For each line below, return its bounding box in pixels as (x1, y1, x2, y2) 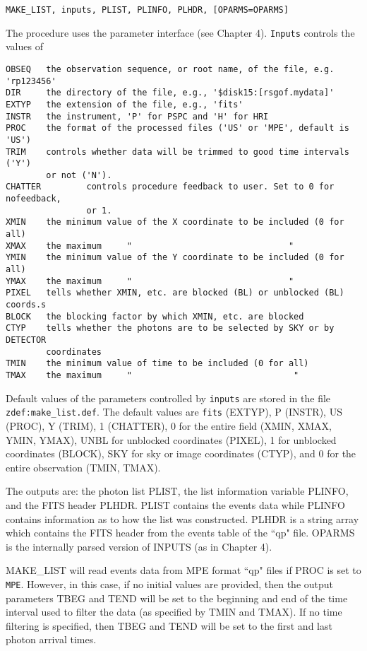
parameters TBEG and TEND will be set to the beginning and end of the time (6, 590, 348, 605)
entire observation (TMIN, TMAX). (6, 459, 161, 474)
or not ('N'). (46, 170, 112, 180)
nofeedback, (6, 194, 61, 204)
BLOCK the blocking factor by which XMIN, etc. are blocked (6, 311, 304, 322)
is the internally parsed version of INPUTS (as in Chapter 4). (6, 539, 272, 553)
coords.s (6, 300, 47, 310)
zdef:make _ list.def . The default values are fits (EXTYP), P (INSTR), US (6, 404, 342, 419)
